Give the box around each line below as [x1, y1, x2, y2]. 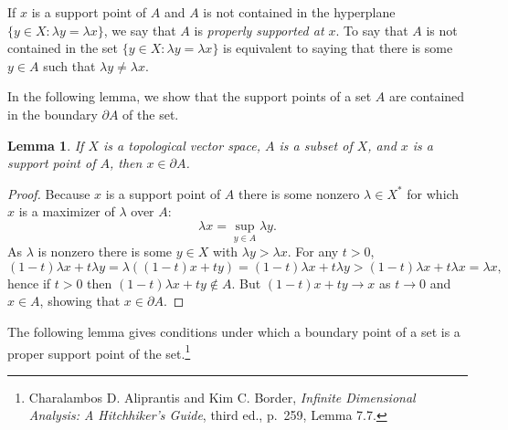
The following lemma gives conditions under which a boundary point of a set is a [7, 321, 460, 341]
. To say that [335, 20, 408, 39]
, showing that [39, 291, 121, 310]
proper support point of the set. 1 [7, 341, 191, 362]
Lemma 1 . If [7, 135, 84, 154]
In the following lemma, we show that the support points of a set [7, 87, 372, 106]
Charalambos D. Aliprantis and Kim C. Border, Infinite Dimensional [28, 387, 416, 406]
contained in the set [7, 38, 119, 58]
